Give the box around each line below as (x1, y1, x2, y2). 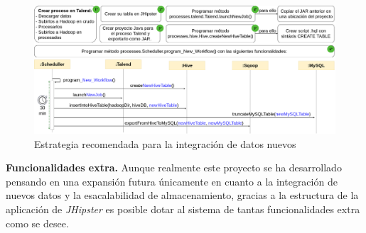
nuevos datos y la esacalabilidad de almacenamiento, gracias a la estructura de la (6, 188, 359, 203)
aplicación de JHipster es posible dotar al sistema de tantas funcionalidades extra (6, 201, 360, 216)
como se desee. (6, 215, 69, 230)
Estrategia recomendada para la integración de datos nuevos (34, 136, 296, 151)
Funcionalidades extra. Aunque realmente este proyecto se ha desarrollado (6, 160, 342, 175)
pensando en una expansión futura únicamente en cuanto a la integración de (6, 174, 338, 188)
